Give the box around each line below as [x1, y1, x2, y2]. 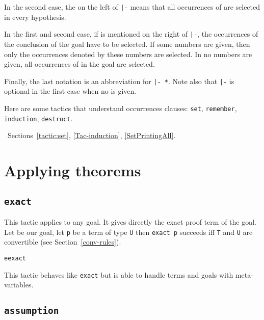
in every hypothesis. [4, 11, 66, 22]
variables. [4, 279, 34, 290]
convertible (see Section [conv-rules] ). [4, 236, 121, 247]
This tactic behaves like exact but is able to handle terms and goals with [4, 269, 233, 280]
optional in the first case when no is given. [4, 86, 137, 96]
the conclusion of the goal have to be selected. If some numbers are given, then [4, 38, 250, 49]
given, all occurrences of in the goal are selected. [4, 59, 155, 69]
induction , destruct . [4, 113, 73, 123]
